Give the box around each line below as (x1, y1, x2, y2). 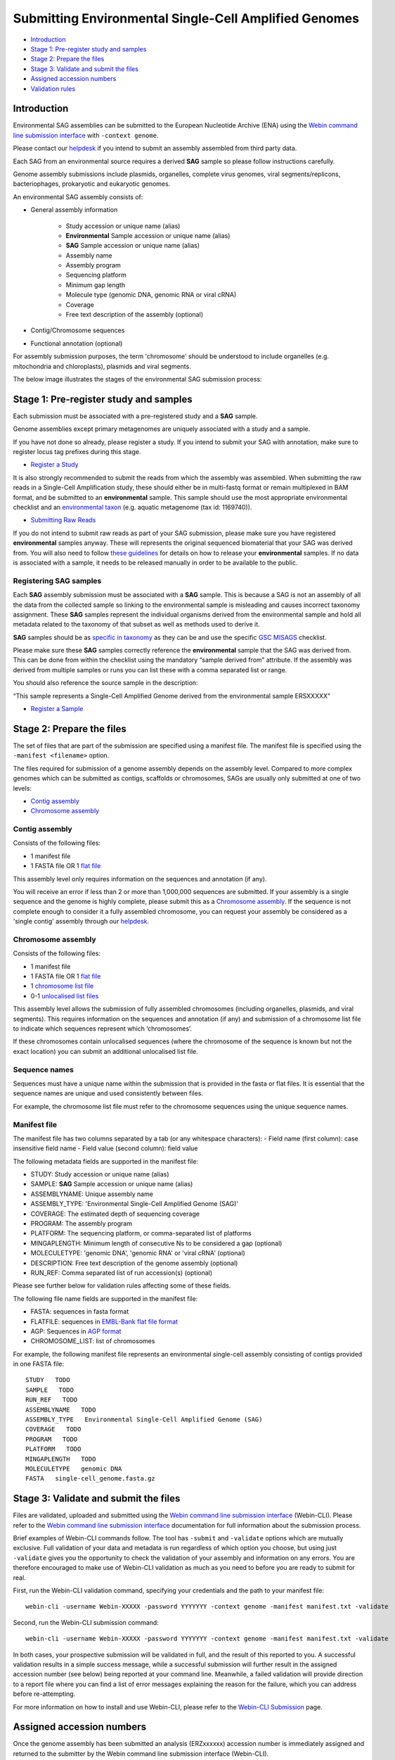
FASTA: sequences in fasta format (30, 1307, 129, 1316)
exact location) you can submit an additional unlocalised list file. (13, 1047, 198, 1055)
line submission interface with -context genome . (13, 131, 159, 139)
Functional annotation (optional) (30, 339, 123, 348)
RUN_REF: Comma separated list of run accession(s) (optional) (30, 1268, 213, 1277)
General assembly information (30, 206, 118, 214)
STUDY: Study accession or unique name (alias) (30, 1170, 169, 1178)
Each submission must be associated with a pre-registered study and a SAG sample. (13, 412, 258, 420)
